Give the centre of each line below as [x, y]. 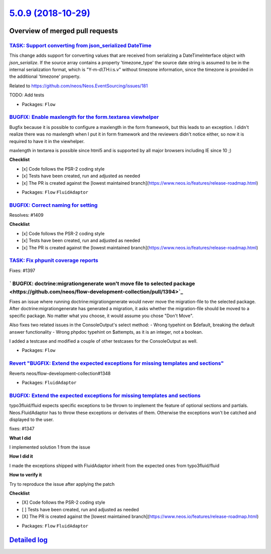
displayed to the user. [32, 420]
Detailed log [28, 540]
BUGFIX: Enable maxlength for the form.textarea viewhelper [84, 117]
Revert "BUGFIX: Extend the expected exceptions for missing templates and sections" [117, 363]
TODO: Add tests [27, 95]
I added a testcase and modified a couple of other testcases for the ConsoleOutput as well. [103, 341]
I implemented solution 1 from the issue [50, 447]
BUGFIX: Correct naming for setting [53, 205]
